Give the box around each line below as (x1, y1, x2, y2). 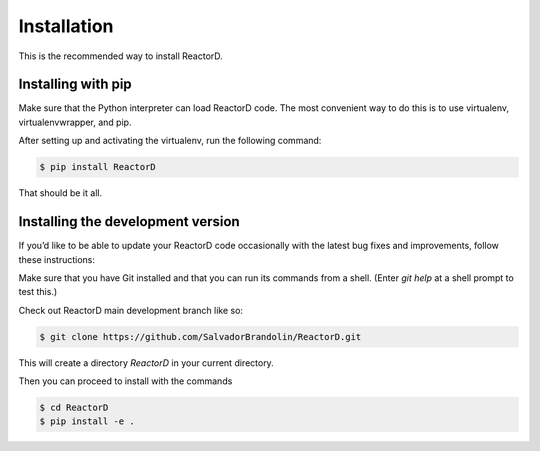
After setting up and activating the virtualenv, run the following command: (18, 135, 322, 147)
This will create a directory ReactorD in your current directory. (18, 356, 274, 369)
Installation (18, 15, 114, 37)
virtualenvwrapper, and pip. (18, 116, 132, 128)
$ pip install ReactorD (39, 161, 157, 173)
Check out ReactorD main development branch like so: (18, 304, 244, 316)
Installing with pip (18, 76, 132, 93)
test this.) (18, 286, 58, 298)
